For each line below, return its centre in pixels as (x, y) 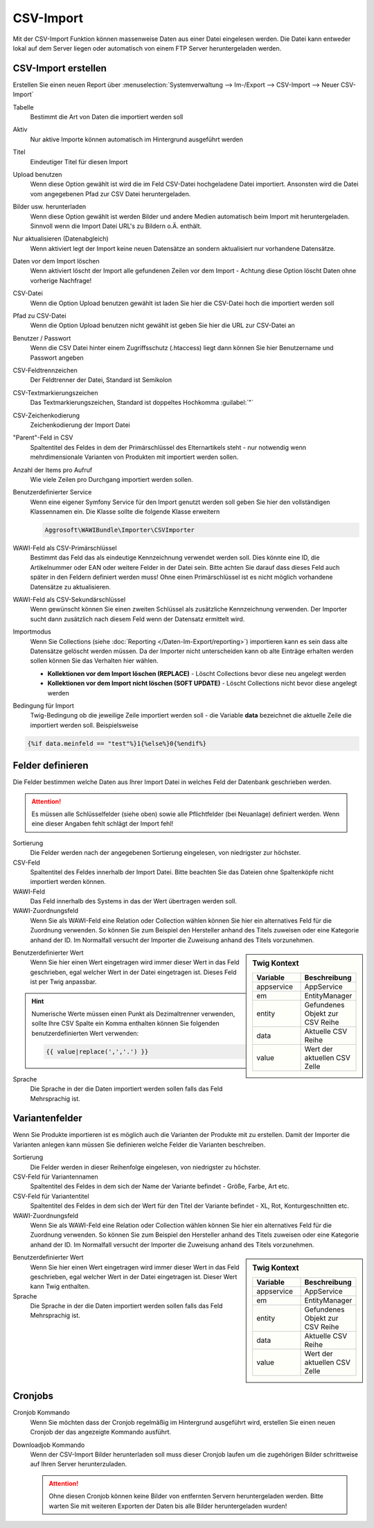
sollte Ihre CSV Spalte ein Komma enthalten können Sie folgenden (125, 1023)
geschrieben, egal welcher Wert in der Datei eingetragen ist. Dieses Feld (133, 972)
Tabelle (23, 107)
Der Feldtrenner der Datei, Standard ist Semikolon (101, 380)
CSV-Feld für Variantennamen (55, 1177)
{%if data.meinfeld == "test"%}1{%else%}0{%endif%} (117, 743)
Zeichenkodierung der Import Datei (80, 425)
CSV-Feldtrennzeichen (45, 370)
